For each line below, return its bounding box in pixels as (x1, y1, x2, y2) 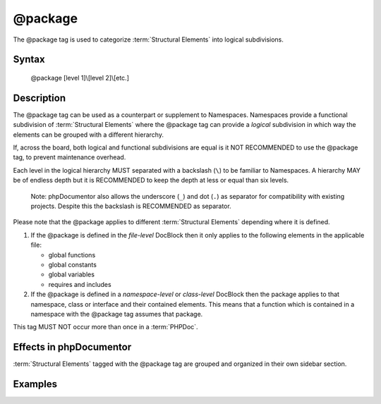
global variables (48, 270, 95, 278)
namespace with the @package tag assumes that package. (30, 310, 203, 318)
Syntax (13, 54, 45, 66)
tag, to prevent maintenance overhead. (13, 153, 126, 161)
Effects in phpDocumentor (13, 341, 132, 353)
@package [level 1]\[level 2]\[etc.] (30, 73, 130, 82)
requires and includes (48, 280, 112, 288)
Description (13, 92, 66, 104)
